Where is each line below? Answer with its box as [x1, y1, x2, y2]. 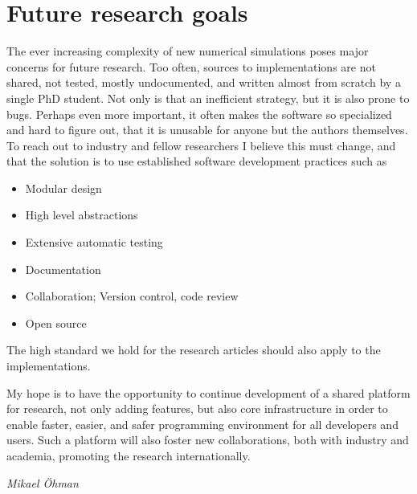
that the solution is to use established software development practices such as [6, 153, 387, 169]
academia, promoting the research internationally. [6, 447, 251, 463]
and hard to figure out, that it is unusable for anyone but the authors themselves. [6, 121, 408, 138]
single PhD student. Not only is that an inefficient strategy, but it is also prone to [6, 89, 410, 106]
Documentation [25, 260, 101, 277]
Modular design [25, 179, 102, 196]
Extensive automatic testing [25, 234, 163, 251]
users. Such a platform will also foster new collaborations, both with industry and [6, 431, 409, 448]
